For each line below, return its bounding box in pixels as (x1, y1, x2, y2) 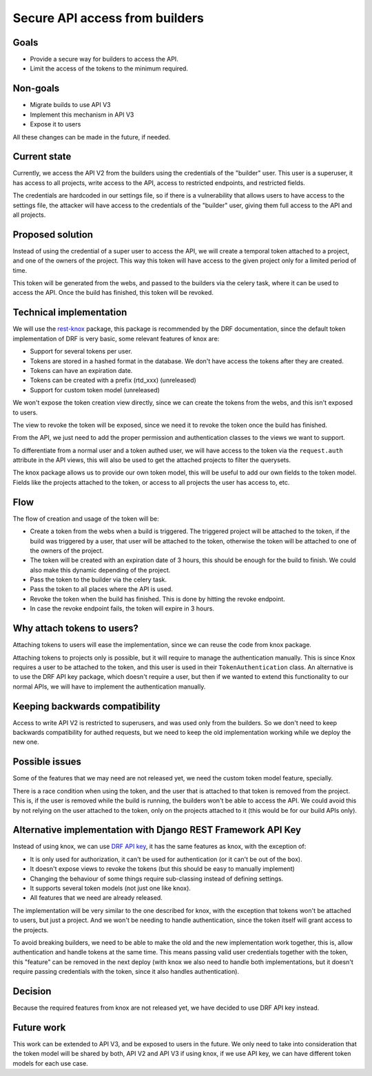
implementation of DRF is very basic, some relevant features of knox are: (12, 334, 220, 343)
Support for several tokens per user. (30, 347, 132, 356)
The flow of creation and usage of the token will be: (12, 515, 160, 523)
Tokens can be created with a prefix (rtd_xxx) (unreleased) (30, 376, 196, 385)
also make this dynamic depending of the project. (30, 566, 171, 574)
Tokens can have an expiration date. (30, 366, 133, 374)
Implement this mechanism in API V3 (30, 111, 134, 119)
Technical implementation (12, 307, 127, 318)
